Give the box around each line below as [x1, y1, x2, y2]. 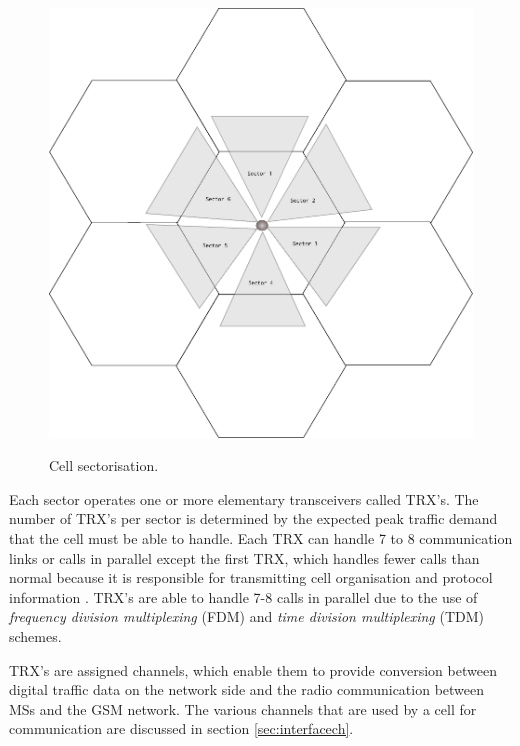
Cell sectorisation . [49, 455, 159, 476]
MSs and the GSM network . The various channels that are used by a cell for [9, 698, 477, 719]
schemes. [9, 625, 62, 646]
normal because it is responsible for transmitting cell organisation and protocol [9, 567, 493, 588]
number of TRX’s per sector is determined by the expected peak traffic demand [9, 508, 498, 529]
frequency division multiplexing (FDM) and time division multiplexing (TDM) [9, 606, 484, 627]
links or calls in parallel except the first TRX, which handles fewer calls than [9, 547, 480, 568]
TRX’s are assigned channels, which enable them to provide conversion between [9, 659, 497, 680]
